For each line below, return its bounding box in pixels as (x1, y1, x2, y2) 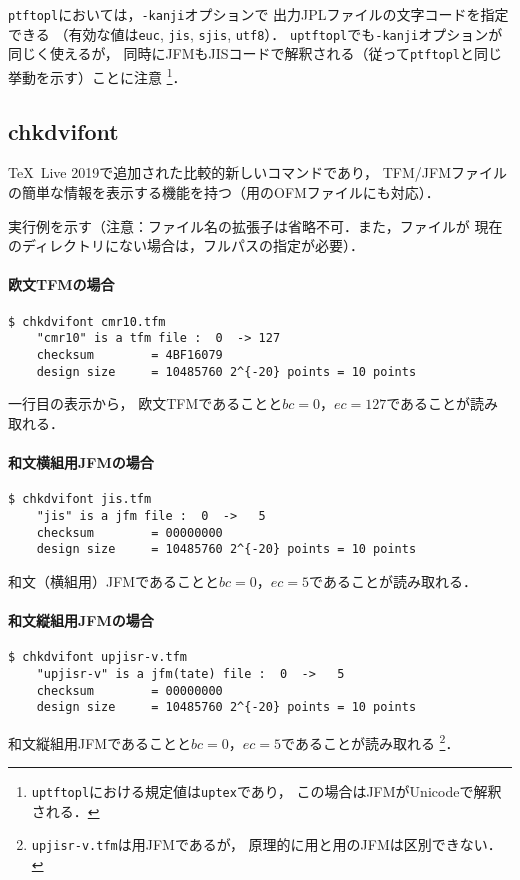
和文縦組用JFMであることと (8, 732, 192, 753)
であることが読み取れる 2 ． (281, 729, 460, 753)
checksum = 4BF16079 (36, 347, 223, 362)
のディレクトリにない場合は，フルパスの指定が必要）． (8, 235, 365, 256)
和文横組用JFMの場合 (8, 452, 154, 472)
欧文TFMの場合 (8, 274, 115, 295)
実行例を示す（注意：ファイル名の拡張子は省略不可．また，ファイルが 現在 (8, 215, 503, 236)
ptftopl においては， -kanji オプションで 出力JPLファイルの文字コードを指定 (8, 4, 509, 24)
